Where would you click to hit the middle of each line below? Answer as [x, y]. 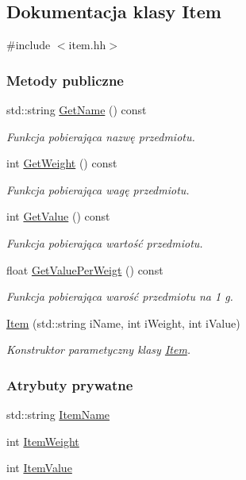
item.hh [87, 45]
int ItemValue [39, 468]
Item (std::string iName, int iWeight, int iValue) [123, 323]
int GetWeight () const [62, 163]
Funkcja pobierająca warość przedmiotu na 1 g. [120, 296]
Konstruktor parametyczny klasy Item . [99, 349]
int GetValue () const [58, 216]
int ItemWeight [43, 441]
